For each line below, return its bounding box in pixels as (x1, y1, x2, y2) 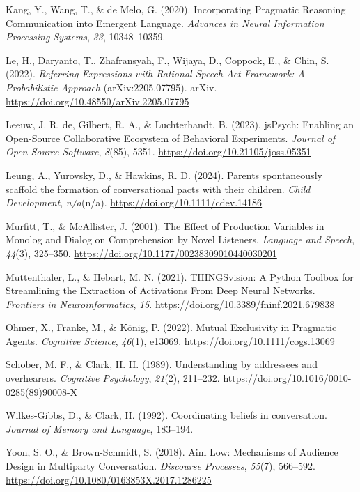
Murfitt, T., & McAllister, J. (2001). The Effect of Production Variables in (6, 218, 324, 233)
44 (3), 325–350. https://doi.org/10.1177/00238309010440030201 (6, 245, 277, 260)
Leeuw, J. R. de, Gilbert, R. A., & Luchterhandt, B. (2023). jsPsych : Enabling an (6, 117, 354, 132)
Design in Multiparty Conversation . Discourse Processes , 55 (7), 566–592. (6, 459, 315, 473)
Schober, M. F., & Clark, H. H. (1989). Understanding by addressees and (6, 357, 318, 371)
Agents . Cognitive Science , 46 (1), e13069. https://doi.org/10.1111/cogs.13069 (6, 333, 335, 348)
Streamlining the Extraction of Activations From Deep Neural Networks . (6, 283, 315, 298)
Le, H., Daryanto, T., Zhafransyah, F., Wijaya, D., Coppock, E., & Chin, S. (6, 52, 329, 67)
